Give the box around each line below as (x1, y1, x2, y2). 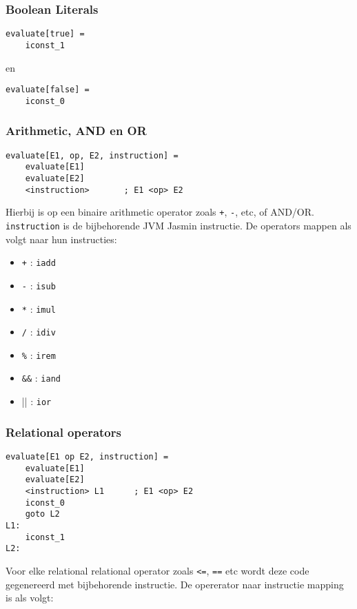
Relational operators (6, 423, 121, 440)
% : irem (21, 347, 56, 362)
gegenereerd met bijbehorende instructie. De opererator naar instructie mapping (6, 577, 344, 591)
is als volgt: (6, 590, 54, 605)
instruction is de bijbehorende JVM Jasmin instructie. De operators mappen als (6, 218, 351, 232)
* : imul (21, 301, 56, 316)
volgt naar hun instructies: (6, 231, 117, 246)
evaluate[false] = (6, 85, 90, 95)
